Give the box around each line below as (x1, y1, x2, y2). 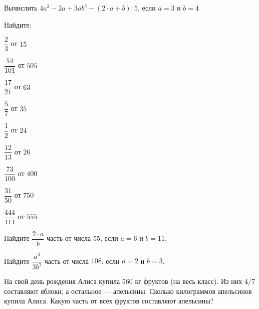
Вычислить (4, 3, 38, 13)
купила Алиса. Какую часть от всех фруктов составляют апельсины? (4, 295, 214, 306)
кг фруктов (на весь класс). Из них (135, 276, 242, 286)
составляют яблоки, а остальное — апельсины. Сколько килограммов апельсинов (4, 285, 252, 296)
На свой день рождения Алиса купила (4, 276, 120, 286)
